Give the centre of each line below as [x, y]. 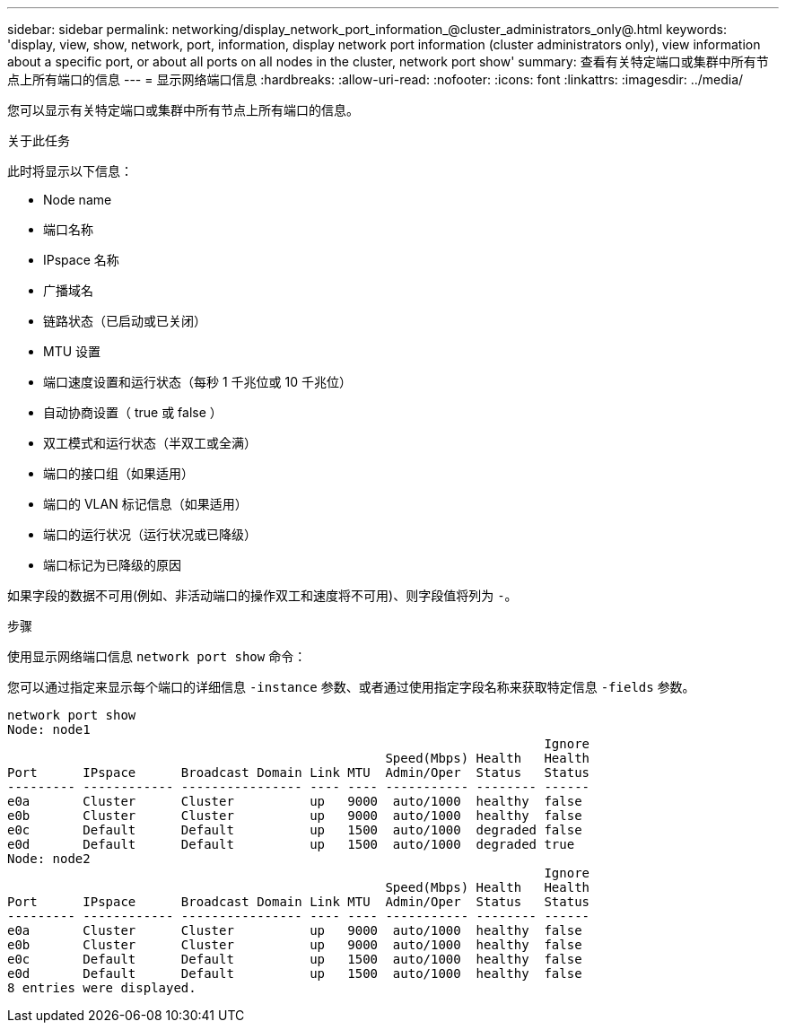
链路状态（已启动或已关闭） [125, 321]
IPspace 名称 [81, 260]
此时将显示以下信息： [70, 171]
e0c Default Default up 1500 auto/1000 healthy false [295, 959]
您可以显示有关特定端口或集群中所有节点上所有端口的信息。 [183, 110]
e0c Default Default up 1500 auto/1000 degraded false [295, 830]
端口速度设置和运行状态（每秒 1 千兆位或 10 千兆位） [197, 382]
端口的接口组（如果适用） [118, 473]
